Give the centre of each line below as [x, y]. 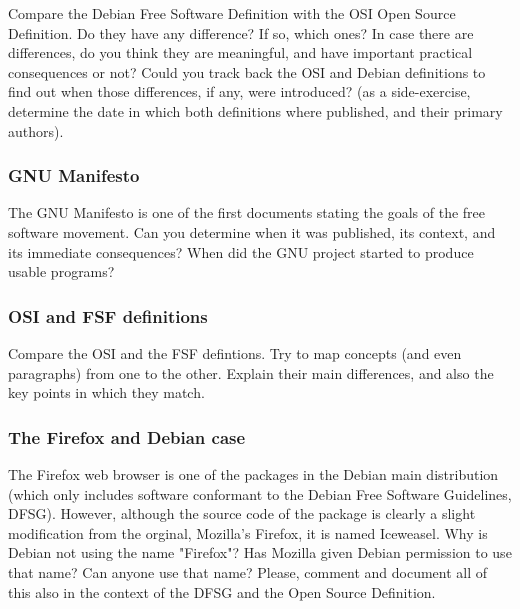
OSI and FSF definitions [108, 315]
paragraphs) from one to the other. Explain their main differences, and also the [251, 372]
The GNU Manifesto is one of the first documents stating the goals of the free [246, 212]
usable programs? [61, 271]
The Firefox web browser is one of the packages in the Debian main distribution [253, 473]
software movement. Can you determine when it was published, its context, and [252, 231]
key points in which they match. [106, 392]
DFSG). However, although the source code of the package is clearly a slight [242, 513]
